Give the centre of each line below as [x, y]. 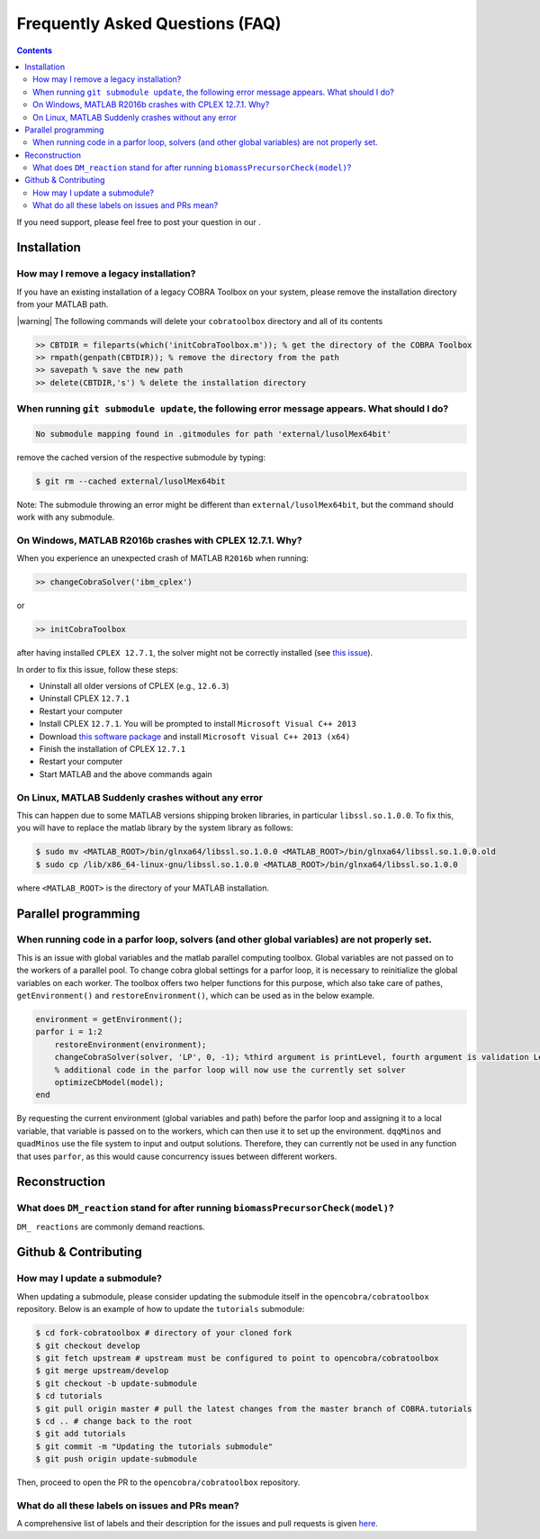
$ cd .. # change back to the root [114, 1421]
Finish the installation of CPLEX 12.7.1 [112, 749]
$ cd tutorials [69, 1396]
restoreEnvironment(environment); [130, 1044]
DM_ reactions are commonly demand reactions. [111, 1227]
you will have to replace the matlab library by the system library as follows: [155, 828]
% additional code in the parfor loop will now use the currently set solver [230, 1070]
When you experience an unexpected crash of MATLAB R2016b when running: [163, 558]
